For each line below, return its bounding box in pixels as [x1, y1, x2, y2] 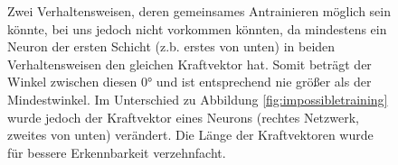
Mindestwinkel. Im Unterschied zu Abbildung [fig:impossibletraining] [7, 89, 388, 108]
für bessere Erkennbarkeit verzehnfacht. [7, 142, 226, 161]
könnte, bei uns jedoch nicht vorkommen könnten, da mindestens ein [7, 19, 387, 38]
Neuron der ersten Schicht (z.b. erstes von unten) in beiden [7, 37, 336, 56]
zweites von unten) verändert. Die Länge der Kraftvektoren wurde [7, 125, 374, 144]
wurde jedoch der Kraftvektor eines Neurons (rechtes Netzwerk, [7, 107, 359, 126]
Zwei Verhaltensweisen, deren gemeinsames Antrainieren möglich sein [7, 2, 391, 20]
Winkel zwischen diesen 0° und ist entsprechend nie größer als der [7, 72, 372, 91]
